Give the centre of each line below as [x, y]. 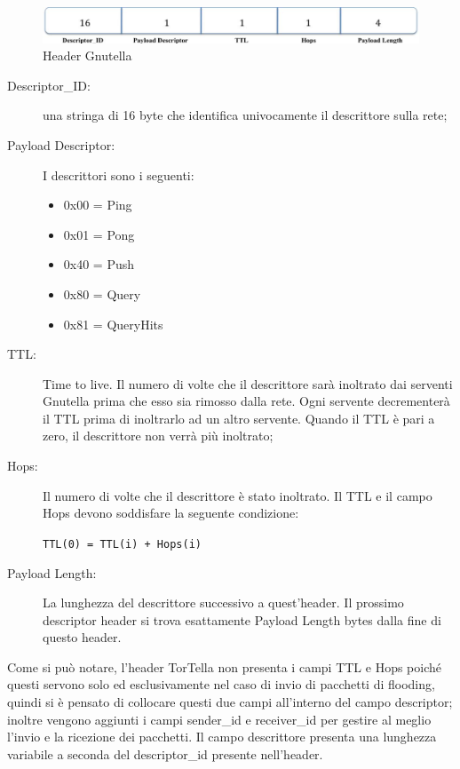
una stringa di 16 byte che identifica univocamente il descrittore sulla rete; [245, 115]
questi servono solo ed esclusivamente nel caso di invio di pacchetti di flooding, [221, 684]
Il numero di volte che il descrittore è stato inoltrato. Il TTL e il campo [238, 495]
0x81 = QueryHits [113, 324]
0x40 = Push [99, 264]
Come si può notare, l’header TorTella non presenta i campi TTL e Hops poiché [224, 666]
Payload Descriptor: [61, 144]
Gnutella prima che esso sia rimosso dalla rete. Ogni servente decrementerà [246, 401]
